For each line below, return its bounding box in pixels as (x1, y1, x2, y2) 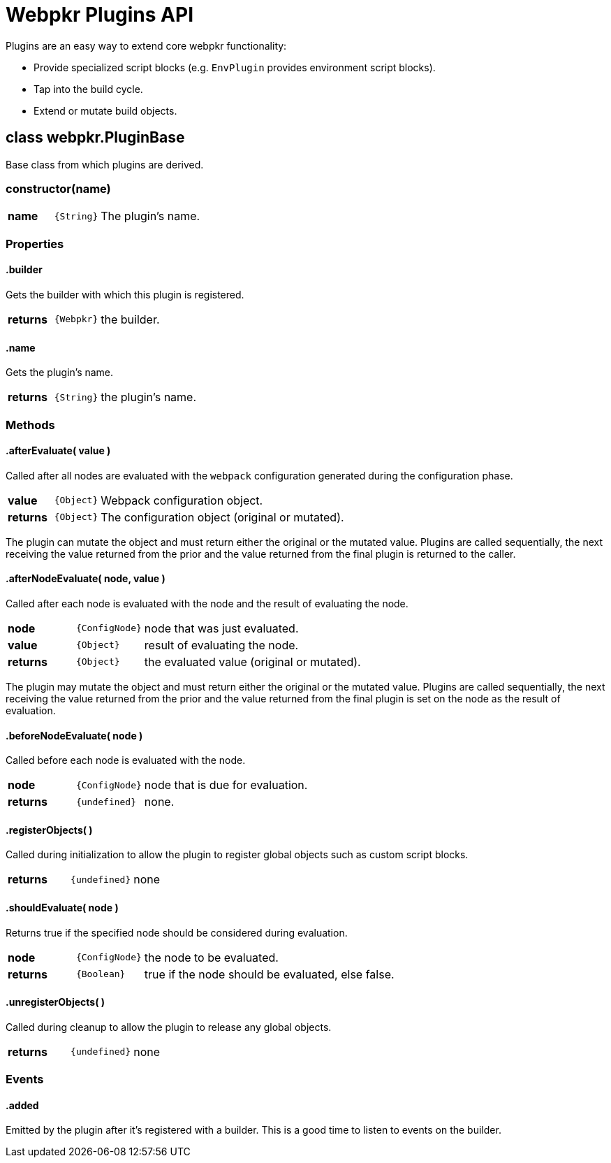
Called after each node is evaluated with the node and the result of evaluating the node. (6, 597, 408, 609)
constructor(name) (6, 181, 111, 196)
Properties (6, 236, 64, 251)
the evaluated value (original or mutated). (144, 654, 361, 669)
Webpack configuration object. (101, 493, 263, 507)
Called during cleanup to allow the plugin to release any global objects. (6, 1020, 332, 1033)
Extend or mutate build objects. (34, 104, 177, 117)
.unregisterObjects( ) (6, 996, 105, 1009)
